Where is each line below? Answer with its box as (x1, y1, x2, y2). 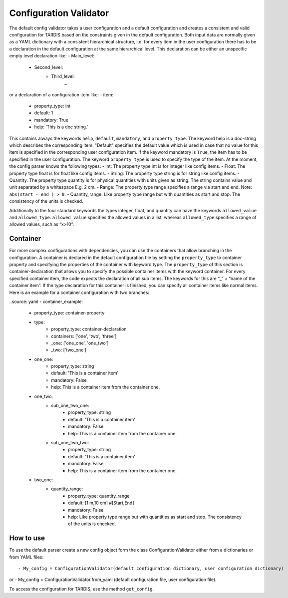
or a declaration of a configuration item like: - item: (9, 91, 114, 97)
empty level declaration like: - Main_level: (9, 53, 94, 59)
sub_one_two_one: (51, 402, 89, 409)
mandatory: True (34, 117, 68, 123)
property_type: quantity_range (68, 493, 130, 499)
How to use (9, 534, 45, 543)
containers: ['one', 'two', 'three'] (51, 333, 117, 339)
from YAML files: (9, 554, 43, 560)
